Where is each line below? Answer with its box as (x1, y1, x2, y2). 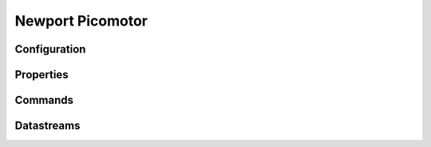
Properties (14, 68, 69, 81)
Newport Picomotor (14, 12, 148, 30)
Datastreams (14, 119, 81, 133)
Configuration (14, 42, 86, 56)
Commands (14, 93, 74, 107)
